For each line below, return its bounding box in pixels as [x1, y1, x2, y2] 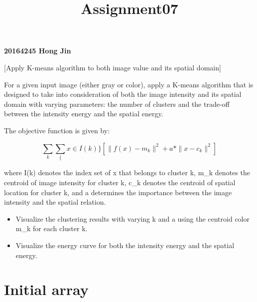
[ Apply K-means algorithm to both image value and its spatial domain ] [4, 62, 221, 72]
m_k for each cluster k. [15, 223, 88, 234]
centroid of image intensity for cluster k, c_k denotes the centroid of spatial [4, 177, 236, 188]
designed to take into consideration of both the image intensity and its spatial [4, 89, 242, 99]
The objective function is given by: [4, 125, 110, 135]
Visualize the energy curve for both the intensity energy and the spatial [15, 240, 235, 250]
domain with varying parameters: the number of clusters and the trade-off [4, 98, 230, 109]
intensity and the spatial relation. [4, 197, 106, 207]
